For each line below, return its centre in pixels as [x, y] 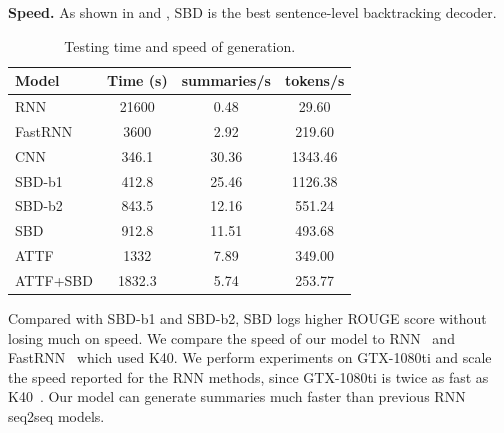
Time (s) [137, 80]
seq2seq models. [56, 416]
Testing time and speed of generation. [180, 45]
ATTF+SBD [54, 279]
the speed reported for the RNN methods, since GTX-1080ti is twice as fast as [248, 376]
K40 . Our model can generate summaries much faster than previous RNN [237, 396]
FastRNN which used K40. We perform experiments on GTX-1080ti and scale [250, 357]
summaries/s [226, 80]
